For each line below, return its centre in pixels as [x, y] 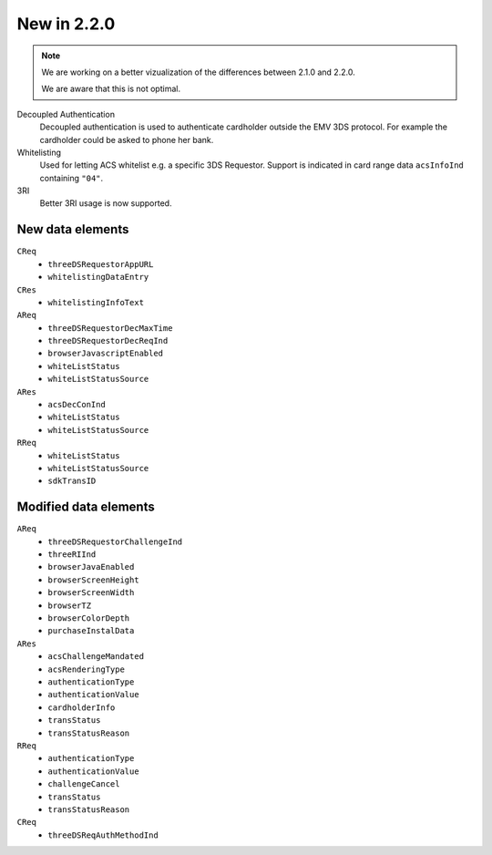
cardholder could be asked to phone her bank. [127, 139]
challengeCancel [84, 784]
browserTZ [69, 605]
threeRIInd [72, 555]
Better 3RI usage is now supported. [106, 203]
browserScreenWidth [91, 593]
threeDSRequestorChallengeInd [115, 541]
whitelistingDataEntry [98, 277]
